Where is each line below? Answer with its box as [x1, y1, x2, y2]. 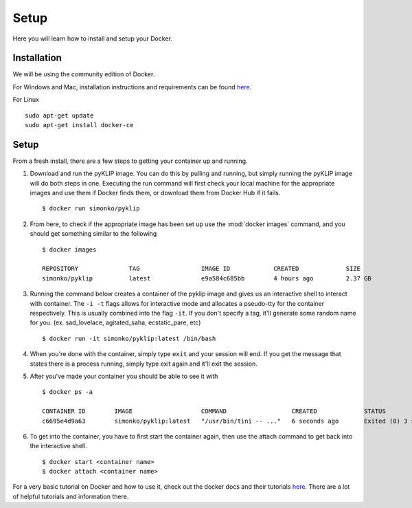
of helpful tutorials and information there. [12, 492, 129, 500]
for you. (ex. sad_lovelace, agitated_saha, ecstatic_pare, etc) [30, 318, 201, 327]
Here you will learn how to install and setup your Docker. [12, 34, 173, 43]
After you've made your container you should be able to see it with [30, 372, 218, 380]
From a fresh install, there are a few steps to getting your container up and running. [12, 157, 248, 165]
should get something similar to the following [30, 230, 157, 238]
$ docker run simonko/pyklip [42, 205, 140, 212]
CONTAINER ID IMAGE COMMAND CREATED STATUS [42, 408, 386, 415]
